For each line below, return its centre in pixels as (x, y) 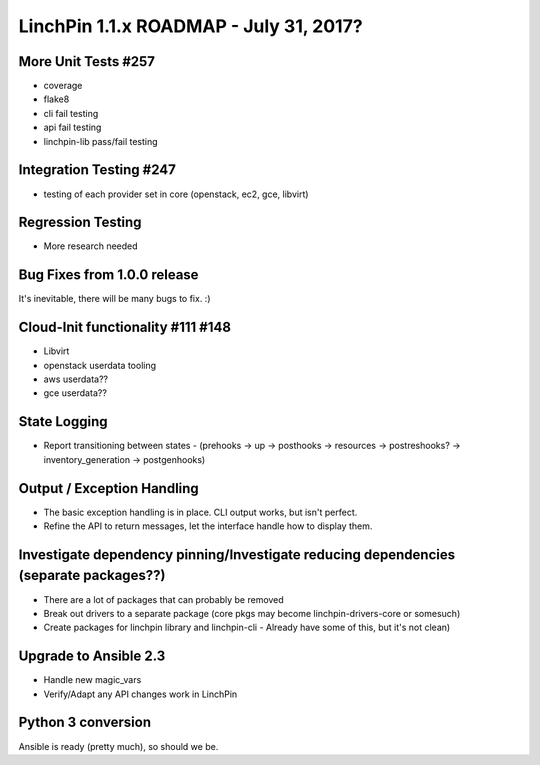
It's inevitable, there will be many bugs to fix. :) (114, 299)
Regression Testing (80, 222)
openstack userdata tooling (100, 365)
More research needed (91, 246)
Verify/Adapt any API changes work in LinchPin (140, 694)
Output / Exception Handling (108, 488)
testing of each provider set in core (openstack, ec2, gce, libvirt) (176, 194)
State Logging (63, 421)
